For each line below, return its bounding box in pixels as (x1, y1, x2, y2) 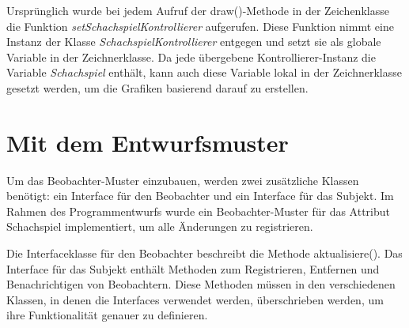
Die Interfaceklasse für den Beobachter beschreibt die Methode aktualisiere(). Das (6, 245, 403, 262)
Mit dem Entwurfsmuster (6, 126, 289, 158)
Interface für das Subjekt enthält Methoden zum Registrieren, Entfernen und (6, 260, 380, 277)
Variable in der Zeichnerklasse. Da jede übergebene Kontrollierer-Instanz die (6, 48, 376, 65)
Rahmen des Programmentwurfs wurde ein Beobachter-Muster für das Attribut (6, 202, 390, 219)
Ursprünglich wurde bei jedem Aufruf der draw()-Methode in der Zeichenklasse (6, 2, 389, 18)
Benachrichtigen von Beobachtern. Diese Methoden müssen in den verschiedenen (6, 276, 396, 292)
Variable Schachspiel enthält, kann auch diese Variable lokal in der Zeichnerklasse (6, 64, 402, 81)
